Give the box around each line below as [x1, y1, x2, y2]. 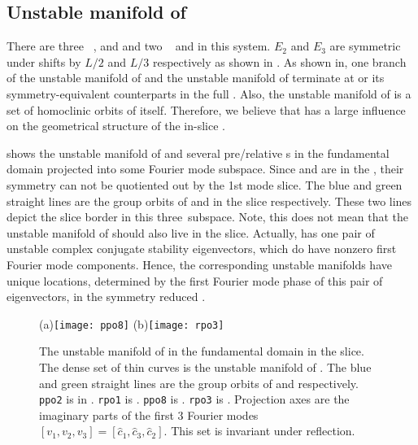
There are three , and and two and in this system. [7, 37, 271, 55]
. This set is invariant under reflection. [163, 422, 355, 439]
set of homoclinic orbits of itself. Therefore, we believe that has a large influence [7, 101, 406, 118]
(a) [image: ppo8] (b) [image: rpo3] [39, 315, 224, 332]
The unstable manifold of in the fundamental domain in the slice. [39, 342, 364, 360]
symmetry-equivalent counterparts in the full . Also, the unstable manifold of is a [7, 85, 411, 102]
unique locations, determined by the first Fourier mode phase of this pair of [7, 272, 383, 289]
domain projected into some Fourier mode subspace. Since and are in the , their [7, 160, 404, 177]
